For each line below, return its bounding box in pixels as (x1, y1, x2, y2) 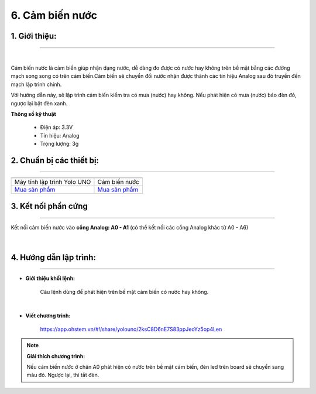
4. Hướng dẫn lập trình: (11, 252, 97, 262)
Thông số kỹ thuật (11, 110, 57, 117)
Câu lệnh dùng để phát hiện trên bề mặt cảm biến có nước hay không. (40, 288, 209, 295)
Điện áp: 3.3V (40, 124, 73, 131)
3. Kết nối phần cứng (11, 201, 88, 211)
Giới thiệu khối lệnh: (25, 275, 75, 282)
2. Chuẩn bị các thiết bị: (11, 155, 99, 165)
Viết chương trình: (25, 312, 71, 319)
